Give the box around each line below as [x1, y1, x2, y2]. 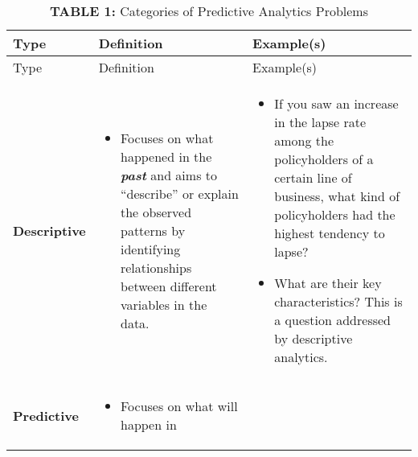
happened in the [120, 146, 212, 166]
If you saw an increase [274, 94, 399, 113]
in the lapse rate [274, 113, 367, 131]
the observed [120, 202, 192, 221]
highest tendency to [274, 224, 385, 242]
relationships [120, 257, 192, 277]
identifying [120, 239, 181, 258]
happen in [120, 415, 177, 434]
